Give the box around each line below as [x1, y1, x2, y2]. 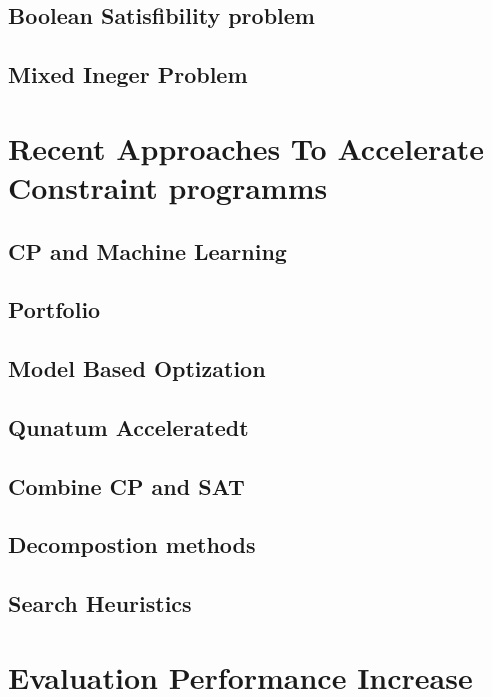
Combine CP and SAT [8, 470, 245, 501]
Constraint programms [8, 166, 328, 207]
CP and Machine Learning [8, 235, 287, 266]
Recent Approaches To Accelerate [8, 127, 485, 168]
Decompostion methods [8, 529, 256, 560]
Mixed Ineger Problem [8, 59, 248, 90]
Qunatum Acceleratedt [8, 411, 249, 442]
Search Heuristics [8, 588, 192, 619]
